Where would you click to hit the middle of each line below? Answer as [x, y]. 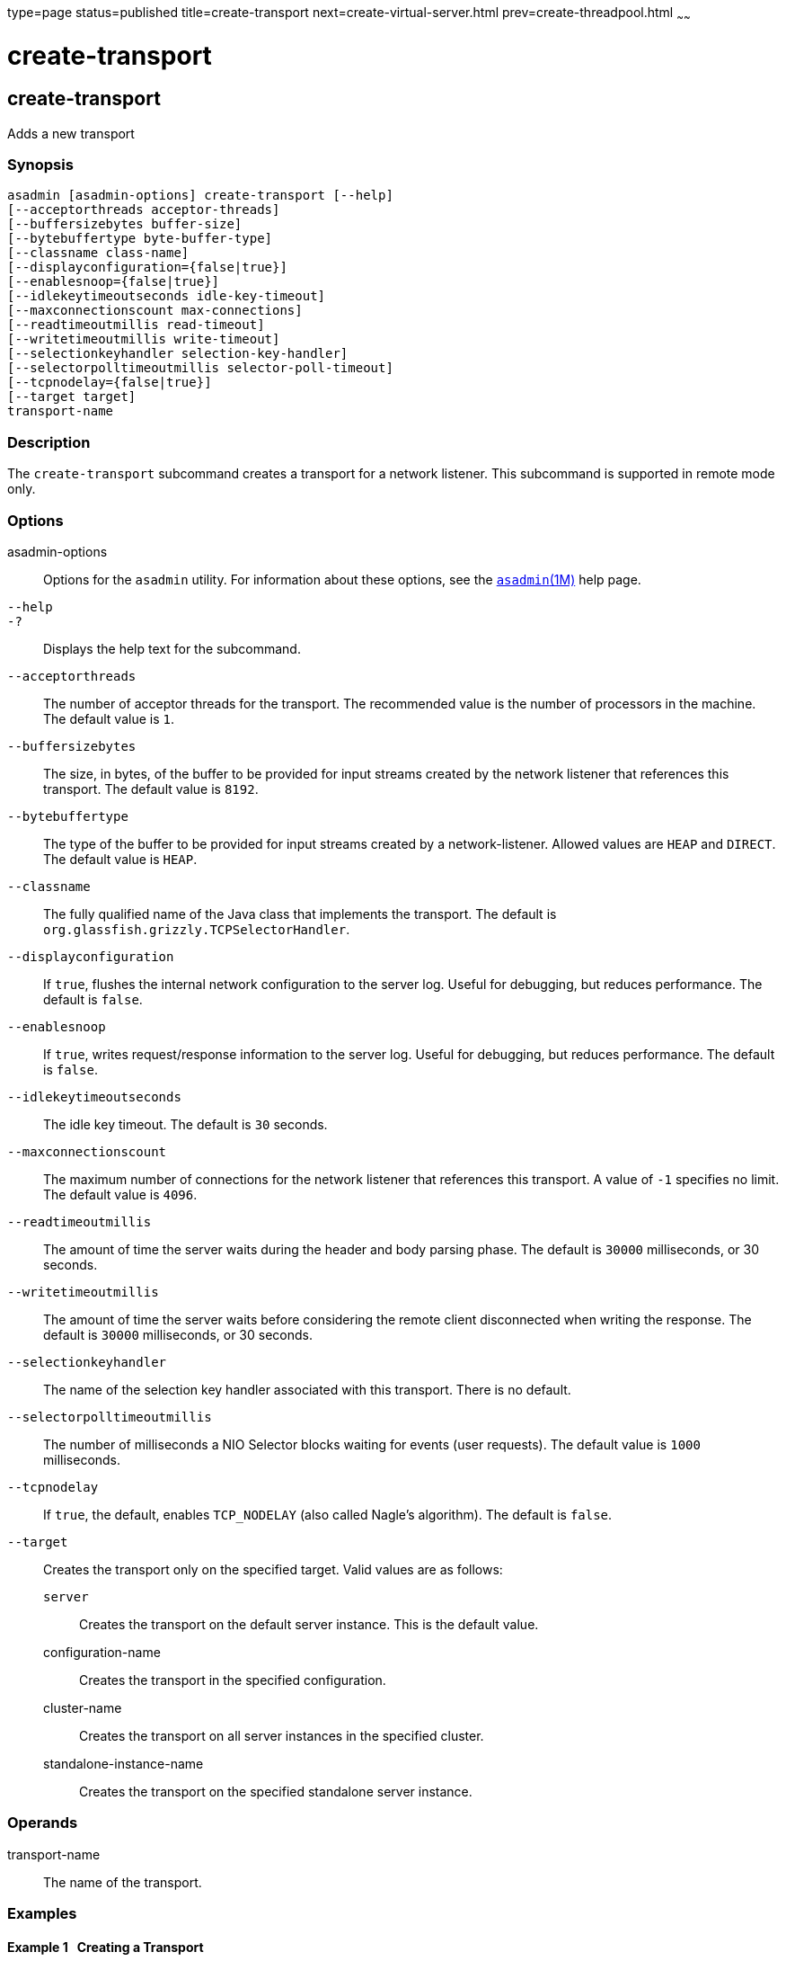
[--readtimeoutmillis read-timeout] [136, 325]
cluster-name [83, 1707]
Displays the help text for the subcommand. [172, 648]
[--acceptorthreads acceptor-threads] [144, 210]
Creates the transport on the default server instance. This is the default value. [309, 1624]
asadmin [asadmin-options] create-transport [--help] [200, 196]
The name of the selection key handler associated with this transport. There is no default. [307, 1389]
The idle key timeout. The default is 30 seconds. [185, 1124]
